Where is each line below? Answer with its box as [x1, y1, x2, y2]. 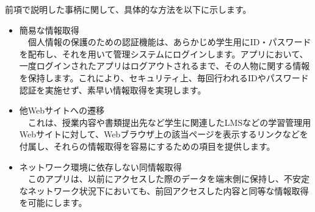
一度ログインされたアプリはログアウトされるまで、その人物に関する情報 [19, 59, 310, 72]
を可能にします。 [19, 196, 87, 209]
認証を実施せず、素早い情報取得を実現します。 [19, 83, 206, 96]
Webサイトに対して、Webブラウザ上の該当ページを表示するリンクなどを [19, 128, 308, 141]
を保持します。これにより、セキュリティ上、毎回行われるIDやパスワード [19, 71, 309, 84]
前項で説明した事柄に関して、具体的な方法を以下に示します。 [5, 3, 252, 15]
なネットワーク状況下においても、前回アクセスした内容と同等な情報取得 [19, 184, 309, 197]
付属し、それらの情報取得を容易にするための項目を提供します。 [19, 139, 275, 152]
